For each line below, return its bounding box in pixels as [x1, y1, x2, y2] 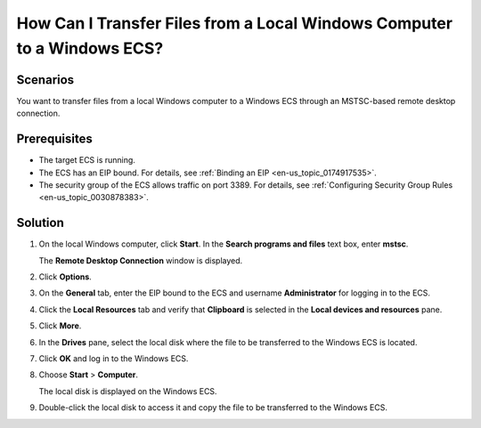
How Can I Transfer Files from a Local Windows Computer [16, 13, 453, 33]
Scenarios [16, 72, 75, 87]
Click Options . [38, 271, 93, 282]
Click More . [38, 320, 82, 331]
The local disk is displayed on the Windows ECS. [38, 385, 217, 396]
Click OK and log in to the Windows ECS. [38, 352, 189, 364]
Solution [16, 215, 64, 230]
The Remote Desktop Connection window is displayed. [38, 254, 243, 266]
